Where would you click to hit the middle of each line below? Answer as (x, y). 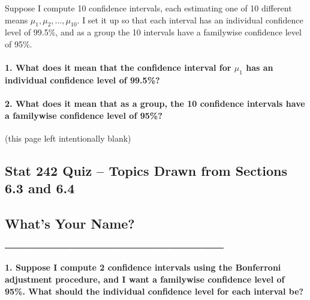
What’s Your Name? (70, 223)
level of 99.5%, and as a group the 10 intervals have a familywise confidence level (153, 32)
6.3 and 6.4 (40, 188)
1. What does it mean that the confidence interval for (118, 67)
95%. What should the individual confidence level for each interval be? (154, 291)
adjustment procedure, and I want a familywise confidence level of (145, 279)
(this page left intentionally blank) (68, 138)
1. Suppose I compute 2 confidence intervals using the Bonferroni (143, 267)
